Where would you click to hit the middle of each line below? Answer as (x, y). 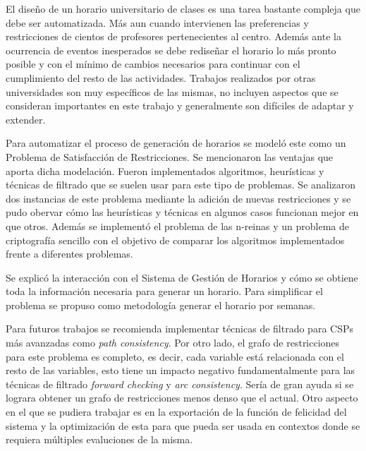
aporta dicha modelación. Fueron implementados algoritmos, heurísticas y (165, 170)
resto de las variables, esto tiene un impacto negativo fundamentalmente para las (181, 370)
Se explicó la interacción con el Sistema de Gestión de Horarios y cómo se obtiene (182, 277)
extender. (26, 119)
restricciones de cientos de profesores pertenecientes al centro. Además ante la (173, 36)
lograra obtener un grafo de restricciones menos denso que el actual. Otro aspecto (182, 398)
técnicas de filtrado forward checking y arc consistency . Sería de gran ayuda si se (180, 384)
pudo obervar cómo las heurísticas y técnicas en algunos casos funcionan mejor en (182, 212)
